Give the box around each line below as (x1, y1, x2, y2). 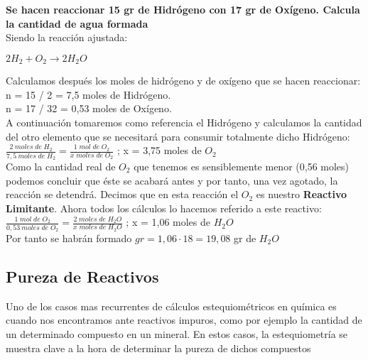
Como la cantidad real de (6, 158, 116, 173)
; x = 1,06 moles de (126, 214, 211, 229)
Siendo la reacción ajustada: (6, 30, 128, 45)
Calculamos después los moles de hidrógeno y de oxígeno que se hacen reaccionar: (6, 73, 361, 88)
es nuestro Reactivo (256, 187, 347, 202)
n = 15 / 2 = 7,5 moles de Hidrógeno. (6, 87, 171, 102)
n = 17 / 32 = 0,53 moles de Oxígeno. (6, 101, 172, 116)
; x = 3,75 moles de (117, 143, 202, 158)
